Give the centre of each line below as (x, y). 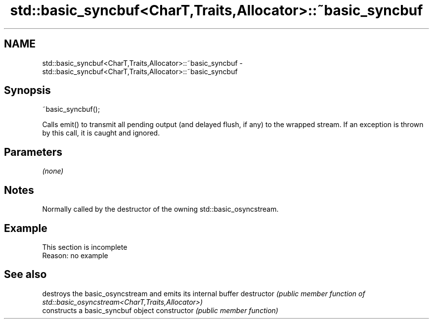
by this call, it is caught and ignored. (101, 133)
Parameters (33, 152)
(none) (53, 171)
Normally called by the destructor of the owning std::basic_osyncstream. (160, 209)
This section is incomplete (85, 247)
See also (25, 275)
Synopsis (27, 91)
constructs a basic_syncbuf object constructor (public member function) (160, 310)
